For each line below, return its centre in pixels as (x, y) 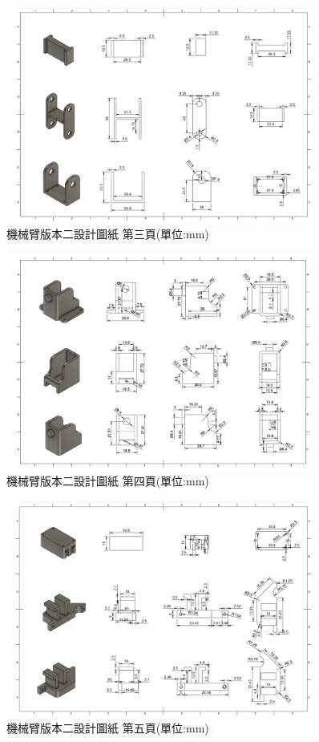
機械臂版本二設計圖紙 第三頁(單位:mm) (108, 234)
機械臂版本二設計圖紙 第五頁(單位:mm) (108, 728)
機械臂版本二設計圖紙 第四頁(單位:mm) (108, 481)
